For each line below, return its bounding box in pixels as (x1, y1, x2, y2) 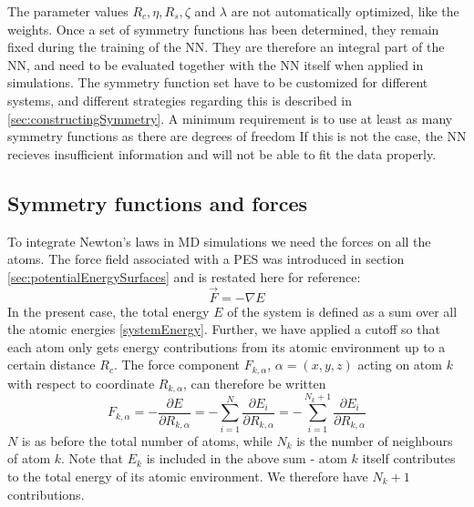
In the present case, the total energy (7, 301, 210, 320)
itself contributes (362, 449, 456, 468)
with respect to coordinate (7, 373, 155, 392)
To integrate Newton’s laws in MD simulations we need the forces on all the (7, 231, 431, 250)
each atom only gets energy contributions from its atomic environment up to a (7, 337, 446, 356)
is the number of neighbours (296, 431, 453, 450)
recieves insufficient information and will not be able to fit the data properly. (7, 144, 437, 163)
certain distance (7, 355, 96, 374)
